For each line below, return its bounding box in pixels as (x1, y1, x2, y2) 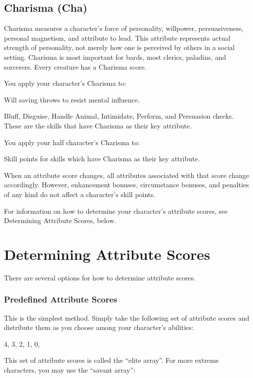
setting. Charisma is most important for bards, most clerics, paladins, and (4, 51, 227, 62)
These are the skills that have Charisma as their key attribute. (4, 120, 192, 130)
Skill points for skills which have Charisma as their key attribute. (4, 153, 200, 164)
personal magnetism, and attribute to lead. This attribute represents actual (4, 32, 230, 43)
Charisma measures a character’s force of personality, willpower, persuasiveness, (4, 23, 244, 33)
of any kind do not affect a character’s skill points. (4, 189, 155, 199)
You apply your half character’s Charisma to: (4, 137, 140, 147)
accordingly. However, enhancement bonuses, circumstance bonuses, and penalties (4, 179, 249, 190)
